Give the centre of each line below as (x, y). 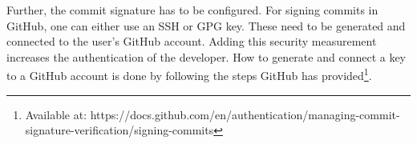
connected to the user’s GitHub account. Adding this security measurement (192, 41)
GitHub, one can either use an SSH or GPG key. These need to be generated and (206, 25)
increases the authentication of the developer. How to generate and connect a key (206, 56)
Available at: (56, 114)
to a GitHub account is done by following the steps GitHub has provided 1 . (189, 74)
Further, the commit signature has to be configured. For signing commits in (192, 10)
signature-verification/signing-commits (119, 130)
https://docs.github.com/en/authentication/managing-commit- (245, 114)
